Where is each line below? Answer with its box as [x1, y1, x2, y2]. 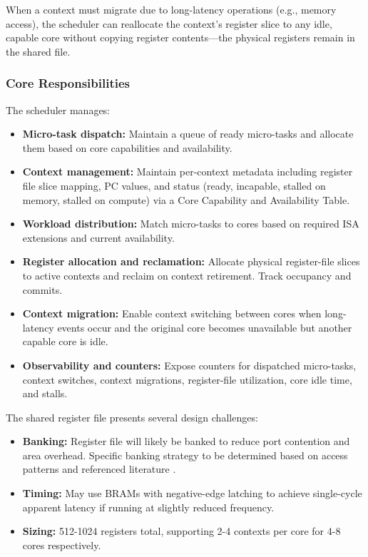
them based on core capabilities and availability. [22, 140, 232, 155]
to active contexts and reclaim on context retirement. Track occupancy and [22, 267, 352, 282]
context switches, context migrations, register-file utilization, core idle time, [22, 372, 352, 387]
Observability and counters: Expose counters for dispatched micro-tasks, [22, 357, 357, 372]
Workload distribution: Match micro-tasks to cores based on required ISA [22, 216, 359, 231]
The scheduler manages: [6, 102, 111, 117]
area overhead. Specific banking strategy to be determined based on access [22, 447, 348, 462]
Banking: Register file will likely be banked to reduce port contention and [22, 434, 350, 449]
